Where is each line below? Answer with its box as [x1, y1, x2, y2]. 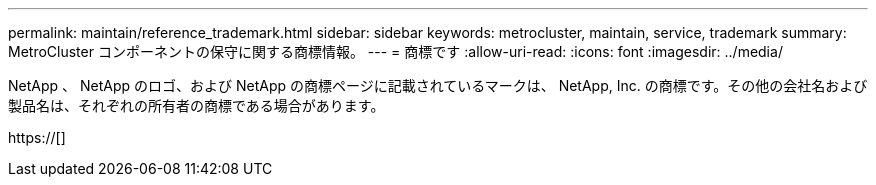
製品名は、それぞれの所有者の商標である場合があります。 [8, 97, 385, 114]
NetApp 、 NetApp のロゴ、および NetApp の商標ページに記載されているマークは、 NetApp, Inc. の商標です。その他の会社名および [8, 77, 868, 94]
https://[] [8, 129, 66, 146]
